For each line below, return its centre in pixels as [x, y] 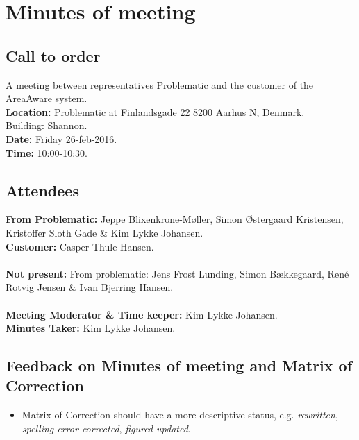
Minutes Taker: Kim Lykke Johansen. [91, 328]
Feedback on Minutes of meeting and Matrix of [179, 365]
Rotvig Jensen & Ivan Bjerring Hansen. [90, 287]
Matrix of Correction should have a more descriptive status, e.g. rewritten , [180, 415]
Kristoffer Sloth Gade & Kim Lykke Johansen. [105, 232]
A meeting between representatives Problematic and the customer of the [160, 84]
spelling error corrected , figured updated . [106, 428]
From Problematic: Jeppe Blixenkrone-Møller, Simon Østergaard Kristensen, [175, 219]
